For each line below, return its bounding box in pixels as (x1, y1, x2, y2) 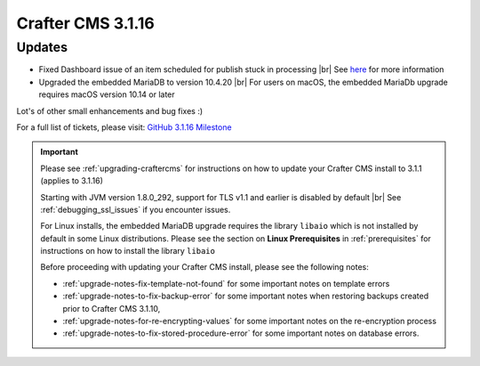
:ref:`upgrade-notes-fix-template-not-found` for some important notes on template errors (62, 278, 390, 289)
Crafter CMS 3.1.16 (16, 13, 155, 33)
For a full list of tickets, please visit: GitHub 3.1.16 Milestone (16, 121, 232, 133)
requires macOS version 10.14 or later (38, 89, 175, 100)
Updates (16, 39, 68, 55)
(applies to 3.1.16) (40, 175, 104, 186)
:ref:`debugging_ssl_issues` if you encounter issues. (40, 204, 231, 215)
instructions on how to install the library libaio (40, 246, 215, 256)
